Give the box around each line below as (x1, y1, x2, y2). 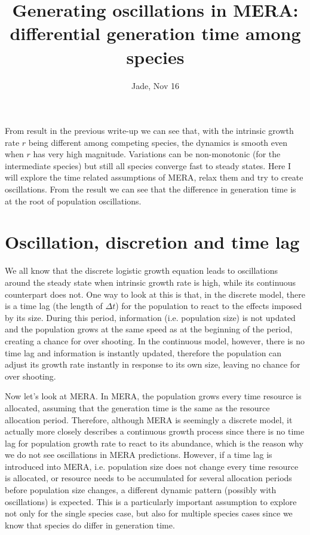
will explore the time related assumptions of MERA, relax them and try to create (5, 171, 303, 184)
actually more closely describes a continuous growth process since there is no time (5, 425, 305, 438)
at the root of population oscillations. (5, 194, 142, 207)
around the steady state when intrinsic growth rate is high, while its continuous (5, 276, 296, 288)
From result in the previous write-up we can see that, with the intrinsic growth (5, 124, 294, 137)
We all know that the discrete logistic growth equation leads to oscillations (5, 264, 278, 277)
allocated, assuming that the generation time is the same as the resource (5, 401, 270, 414)
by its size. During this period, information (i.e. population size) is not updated (5, 311, 296, 323)
